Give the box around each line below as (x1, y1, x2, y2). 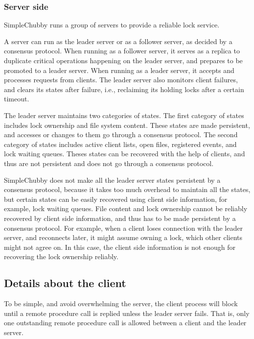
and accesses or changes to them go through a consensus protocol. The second (4, 129, 238, 140)
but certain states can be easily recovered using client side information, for (4, 194, 228, 204)
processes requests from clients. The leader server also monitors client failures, (4, 74, 238, 85)
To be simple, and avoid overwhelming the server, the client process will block (4, 298, 238, 309)
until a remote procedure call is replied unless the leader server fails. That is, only (4, 308, 250, 318)
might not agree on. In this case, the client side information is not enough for (4, 242, 235, 252)
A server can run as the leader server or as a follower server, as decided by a (4, 36, 232, 46)
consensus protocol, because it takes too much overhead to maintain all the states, (4, 184, 251, 194)
